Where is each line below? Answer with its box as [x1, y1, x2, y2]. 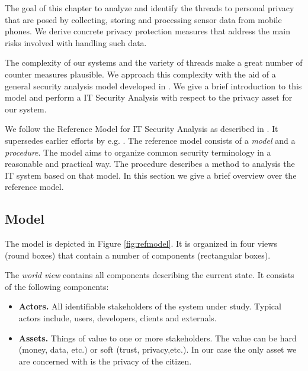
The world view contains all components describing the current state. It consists [5, 269, 294, 281]
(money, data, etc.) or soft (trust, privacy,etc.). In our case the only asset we [18, 343, 297, 356]
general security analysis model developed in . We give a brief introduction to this [5, 79, 302, 92]
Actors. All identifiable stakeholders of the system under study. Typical [18, 300, 281, 312]
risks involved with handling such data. [5, 36, 147, 49]
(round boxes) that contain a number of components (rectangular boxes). [5, 249, 271, 261]
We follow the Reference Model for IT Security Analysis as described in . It [5, 122, 278, 135]
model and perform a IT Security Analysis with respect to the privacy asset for [5, 91, 293, 104]
